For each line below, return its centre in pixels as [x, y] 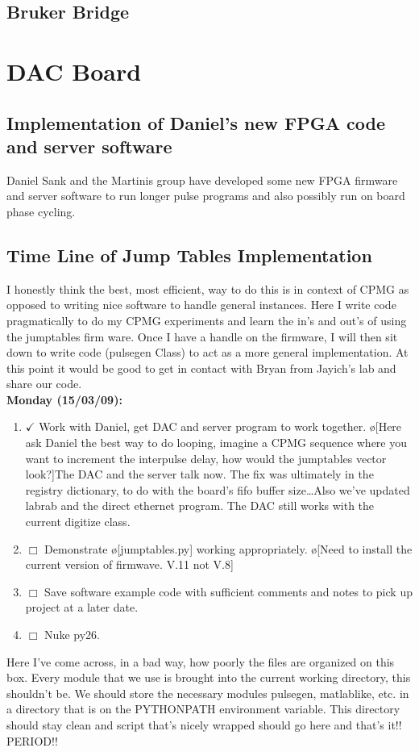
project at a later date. [82, 607]
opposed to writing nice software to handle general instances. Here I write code [201, 305]
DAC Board [74, 71]
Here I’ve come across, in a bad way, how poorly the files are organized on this [201, 661]
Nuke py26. [72, 635]
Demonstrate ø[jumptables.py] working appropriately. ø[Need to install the [228, 548]
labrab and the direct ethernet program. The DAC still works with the [200, 506]
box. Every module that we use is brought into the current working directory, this [209, 677]
